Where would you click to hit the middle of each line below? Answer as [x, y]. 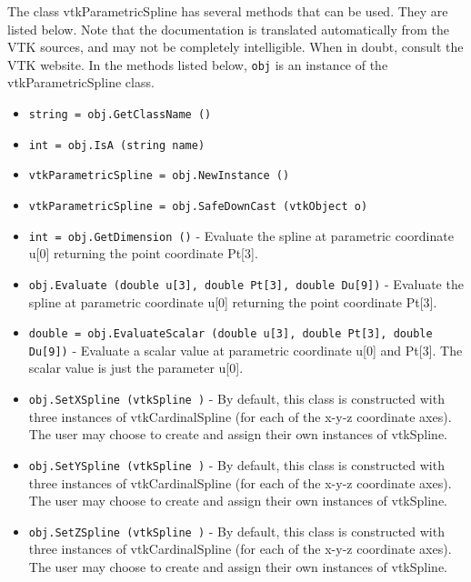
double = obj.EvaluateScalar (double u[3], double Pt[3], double [230, 334]
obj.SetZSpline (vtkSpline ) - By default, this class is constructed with [236, 531]
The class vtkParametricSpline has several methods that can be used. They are [228, 11]
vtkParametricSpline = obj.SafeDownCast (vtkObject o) [198, 206]
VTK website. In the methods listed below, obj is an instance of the [198, 64]
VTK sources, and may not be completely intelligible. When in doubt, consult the [235, 47]
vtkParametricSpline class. [81, 82]
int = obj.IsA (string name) [117, 145]
